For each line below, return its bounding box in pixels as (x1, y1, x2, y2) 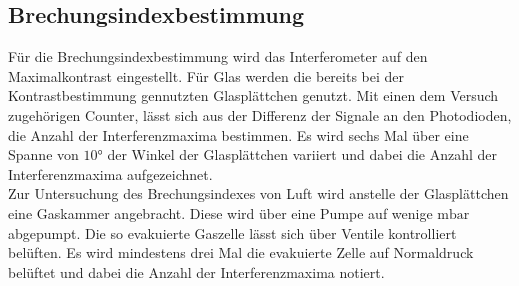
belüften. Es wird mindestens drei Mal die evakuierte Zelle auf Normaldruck (8, 242, 474, 263)
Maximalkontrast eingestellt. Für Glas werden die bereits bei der (8, 65, 405, 86)
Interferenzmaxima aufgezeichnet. (8, 163, 213, 184)
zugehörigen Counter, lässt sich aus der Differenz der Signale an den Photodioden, (8, 104, 512, 125)
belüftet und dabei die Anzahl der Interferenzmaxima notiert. (8, 261, 385, 282)
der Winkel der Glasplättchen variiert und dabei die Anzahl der (107, 144, 498, 165)
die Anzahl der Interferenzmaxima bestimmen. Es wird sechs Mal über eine (8, 124, 469, 145)
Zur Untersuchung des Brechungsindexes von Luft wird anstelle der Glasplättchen (8, 183, 509, 204)
